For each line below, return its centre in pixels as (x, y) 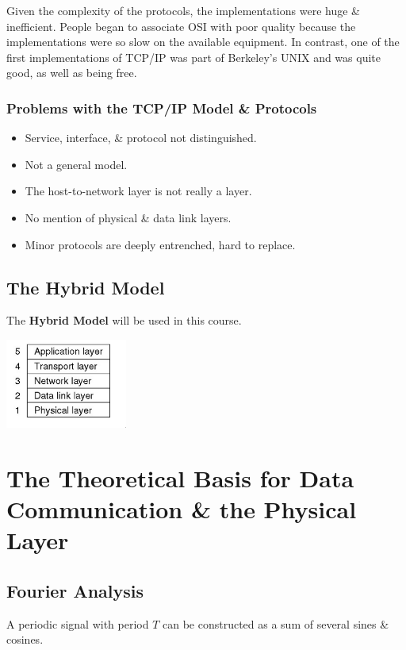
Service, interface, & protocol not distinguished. (141, 138)
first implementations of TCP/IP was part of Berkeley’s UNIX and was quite (193, 57)
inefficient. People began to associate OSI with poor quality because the (181, 26)
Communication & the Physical (182, 509)
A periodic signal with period (78, 623)
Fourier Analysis (75, 590)
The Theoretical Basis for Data (180, 477)
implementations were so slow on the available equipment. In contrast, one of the (203, 42)
